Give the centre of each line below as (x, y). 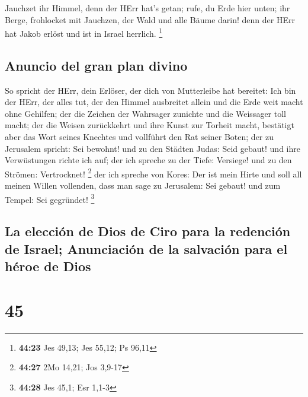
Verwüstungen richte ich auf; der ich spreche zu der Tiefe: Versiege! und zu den (148, 160)
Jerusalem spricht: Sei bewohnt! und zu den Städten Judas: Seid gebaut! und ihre (153, 148)
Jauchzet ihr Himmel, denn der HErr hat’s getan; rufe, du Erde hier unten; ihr (147, 8)
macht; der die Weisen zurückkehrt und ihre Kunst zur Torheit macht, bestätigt (150, 125)
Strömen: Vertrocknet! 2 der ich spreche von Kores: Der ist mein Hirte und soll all (153, 173)
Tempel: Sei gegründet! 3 (50, 198)
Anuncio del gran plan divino (96, 65)
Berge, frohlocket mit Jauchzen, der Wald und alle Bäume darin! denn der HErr (150, 19)
